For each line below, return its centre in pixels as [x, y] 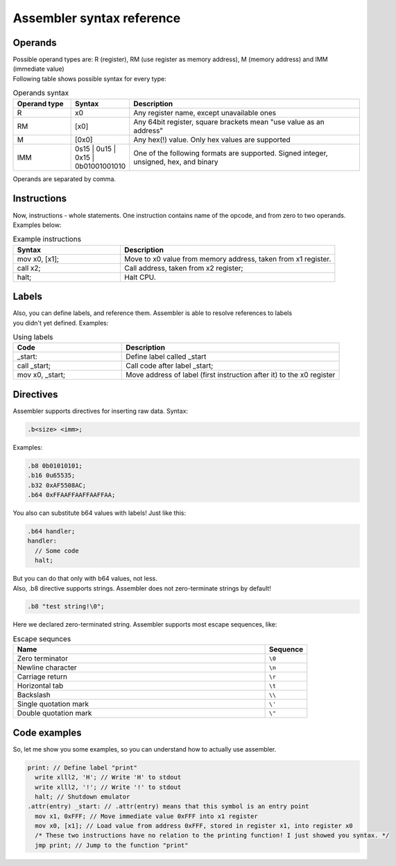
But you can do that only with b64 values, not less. [85, 579]
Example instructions [47, 239]
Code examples [47, 732]
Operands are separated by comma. [64, 179]
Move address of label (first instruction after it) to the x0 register [231, 375]
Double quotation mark [54, 713]
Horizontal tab [40, 686]
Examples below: [37, 225]
